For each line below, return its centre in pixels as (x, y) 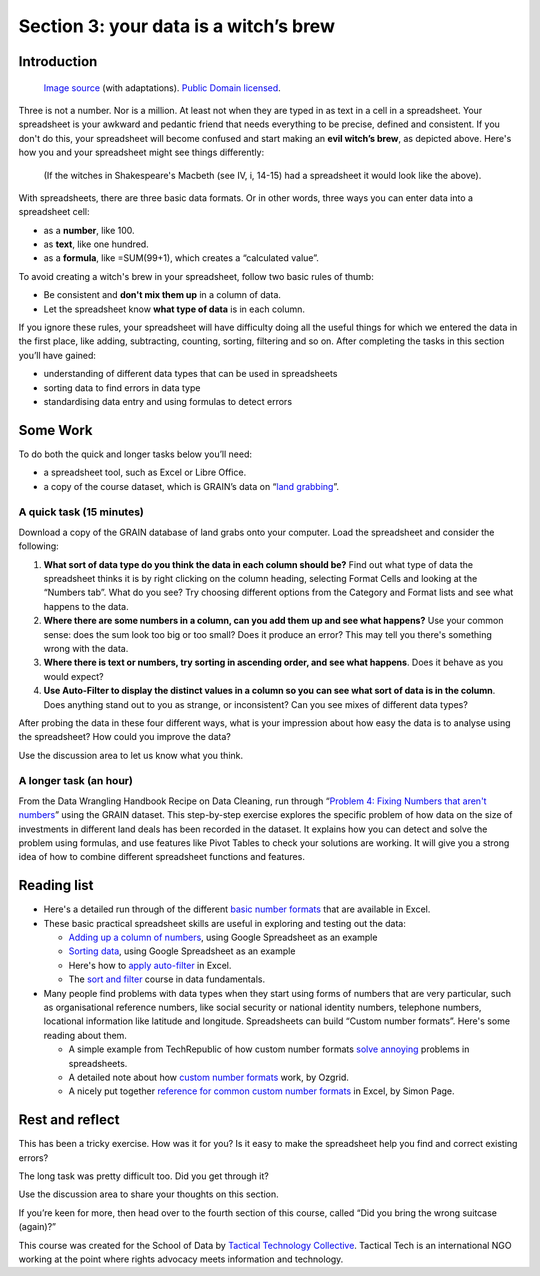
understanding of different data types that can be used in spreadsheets (190, 374)
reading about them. (85, 1035)
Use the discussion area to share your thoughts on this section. (148, 1194)
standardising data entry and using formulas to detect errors (168, 401)
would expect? (73, 676)
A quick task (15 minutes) (81, 512)
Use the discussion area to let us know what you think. (131, 755)
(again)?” (37, 1227)
